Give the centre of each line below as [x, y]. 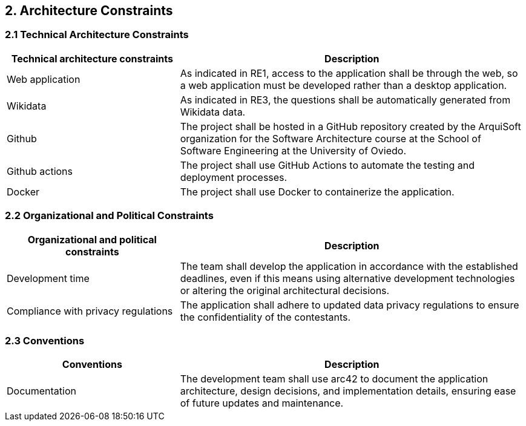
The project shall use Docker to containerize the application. [317, 192]
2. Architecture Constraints [89, 11]
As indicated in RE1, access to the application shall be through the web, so [349, 73]
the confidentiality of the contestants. [265, 317]
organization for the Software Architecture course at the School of [330, 138]
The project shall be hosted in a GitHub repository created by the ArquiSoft [350, 126]
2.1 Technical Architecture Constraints [97, 35]
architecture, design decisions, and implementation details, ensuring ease [348, 391]
